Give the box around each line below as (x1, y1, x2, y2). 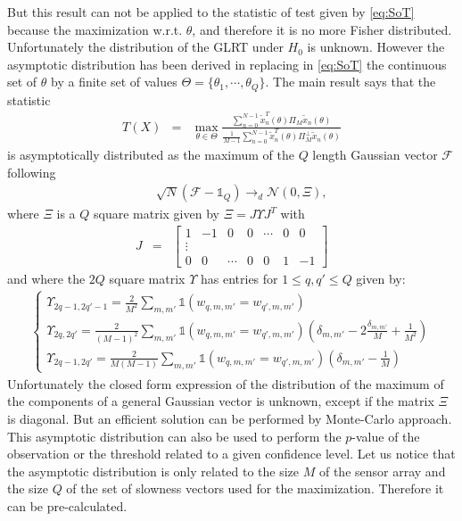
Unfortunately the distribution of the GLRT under (7, 37, 284, 56)
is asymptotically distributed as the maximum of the (7, 145, 294, 164)
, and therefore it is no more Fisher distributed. (192, 20, 452, 38)
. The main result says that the (265, 72, 436, 91)
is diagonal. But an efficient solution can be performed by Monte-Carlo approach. (7, 409, 452, 428)
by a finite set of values (51, 72, 177, 91)
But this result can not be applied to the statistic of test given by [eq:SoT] (7, 3, 415, 21)
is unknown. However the (307, 37, 445, 56)
